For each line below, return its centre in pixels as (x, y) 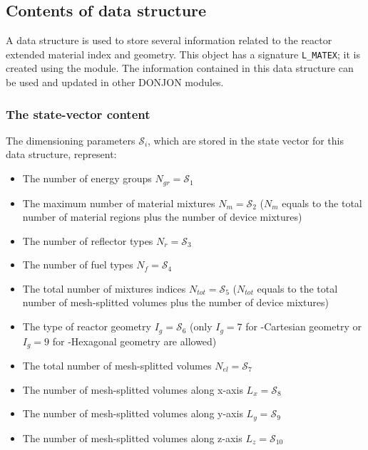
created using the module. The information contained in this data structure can (180, 68)
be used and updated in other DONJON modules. (115, 82)
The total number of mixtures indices (104, 288)
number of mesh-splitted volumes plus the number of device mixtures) (175, 302)
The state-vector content (78, 114)
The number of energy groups (87, 178)
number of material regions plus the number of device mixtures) (162, 217)
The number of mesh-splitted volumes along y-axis (133, 413)
